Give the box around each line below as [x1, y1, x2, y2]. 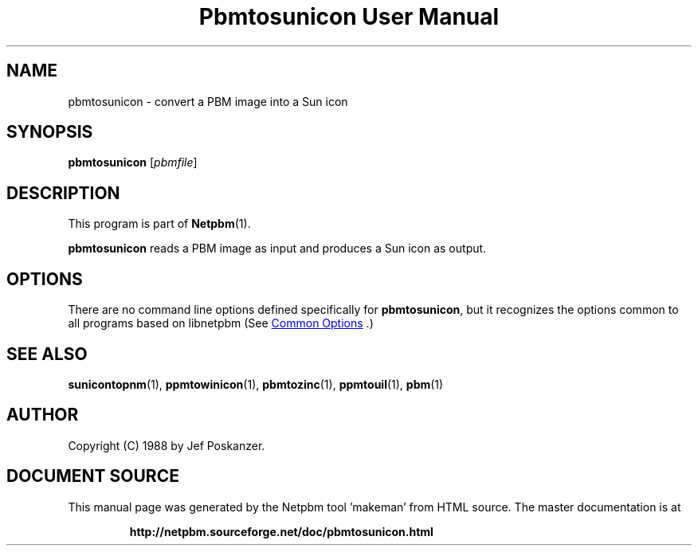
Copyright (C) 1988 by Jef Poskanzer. [68, 438, 265, 452]
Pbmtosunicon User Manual [198, 3, 500, 30]
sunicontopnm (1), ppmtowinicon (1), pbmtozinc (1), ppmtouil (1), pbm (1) [68, 377, 444, 391]
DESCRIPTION [6, 182, 120, 203]
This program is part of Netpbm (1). [68, 217, 251, 231]
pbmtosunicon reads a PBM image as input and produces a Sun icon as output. [68, 241, 487, 256]
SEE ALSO [6, 343, 88, 364]
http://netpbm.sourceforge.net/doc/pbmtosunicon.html [129, 524, 433, 538]
